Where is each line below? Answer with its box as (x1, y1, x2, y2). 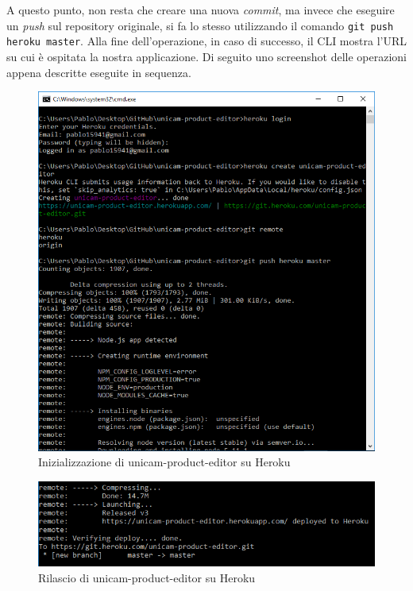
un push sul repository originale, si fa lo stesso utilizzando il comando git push (6, 17, 394, 33)
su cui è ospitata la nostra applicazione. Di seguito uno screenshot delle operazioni (6, 48, 407, 64)
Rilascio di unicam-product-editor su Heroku (38, 569, 256, 585)
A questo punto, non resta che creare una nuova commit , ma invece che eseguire (6, 2, 395, 17)
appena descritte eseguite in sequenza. (6, 64, 191, 80)
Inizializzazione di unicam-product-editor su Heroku (38, 454, 291, 470)
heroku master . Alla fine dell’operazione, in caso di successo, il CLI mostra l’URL (6, 33, 407, 49)
